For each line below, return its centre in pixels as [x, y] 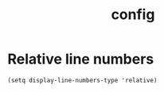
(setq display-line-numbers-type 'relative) [82, 80]
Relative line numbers [81, 59]
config [133, 15]
